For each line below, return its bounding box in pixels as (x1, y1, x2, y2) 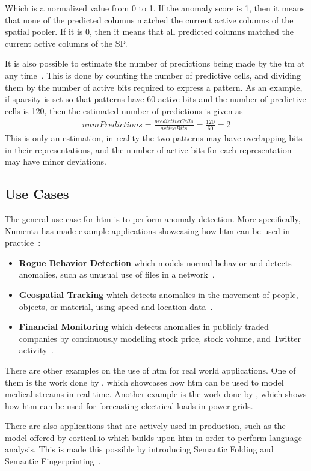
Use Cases (5, 184, 69, 203)
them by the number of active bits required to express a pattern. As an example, (5, 81, 303, 93)
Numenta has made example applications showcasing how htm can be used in (5, 224, 291, 237)
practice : (5, 236, 41, 249)
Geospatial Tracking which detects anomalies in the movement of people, (19, 288, 298, 300)
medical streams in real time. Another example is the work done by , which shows (5, 387, 307, 400)
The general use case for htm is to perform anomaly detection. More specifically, (5, 212, 301, 225)
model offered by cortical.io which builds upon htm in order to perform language (5, 431, 302, 443)
